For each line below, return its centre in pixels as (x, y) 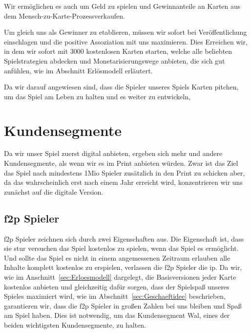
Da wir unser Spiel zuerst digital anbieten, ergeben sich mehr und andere (113, 153)
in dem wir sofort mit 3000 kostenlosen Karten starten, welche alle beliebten (118, 51)
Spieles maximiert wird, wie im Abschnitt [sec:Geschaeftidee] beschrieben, (115, 296)
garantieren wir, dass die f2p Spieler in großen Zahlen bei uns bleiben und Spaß (123, 305)
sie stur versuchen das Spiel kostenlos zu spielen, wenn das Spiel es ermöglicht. (121, 248)
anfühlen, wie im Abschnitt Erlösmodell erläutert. (78, 70)
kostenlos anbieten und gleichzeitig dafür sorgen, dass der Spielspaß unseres (117, 286)
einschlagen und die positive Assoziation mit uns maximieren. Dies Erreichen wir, (126, 41)
